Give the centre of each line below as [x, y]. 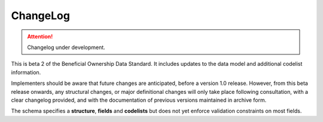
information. [26, 72]
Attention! [40, 36]
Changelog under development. [66, 47]
